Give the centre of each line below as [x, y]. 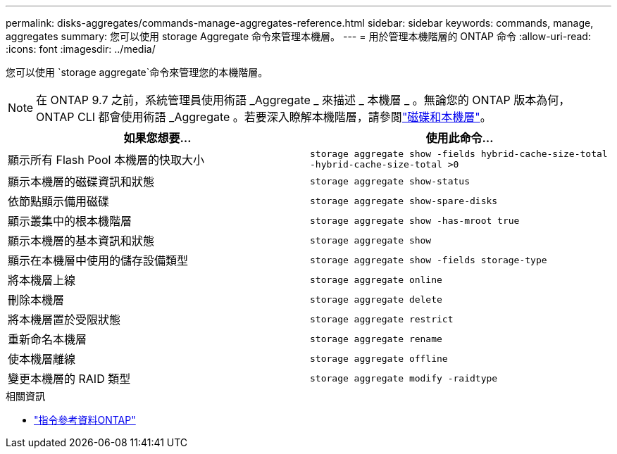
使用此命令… [460, 138]
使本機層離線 [42, 359]
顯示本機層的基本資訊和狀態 [81, 241]
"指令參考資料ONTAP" [85, 420]
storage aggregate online [376, 279]
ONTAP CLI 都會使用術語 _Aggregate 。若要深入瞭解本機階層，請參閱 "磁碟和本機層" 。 [264, 117]
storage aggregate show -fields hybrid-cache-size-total [459, 154]
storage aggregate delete [376, 299]
